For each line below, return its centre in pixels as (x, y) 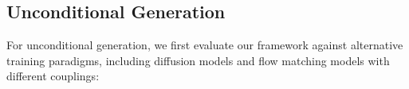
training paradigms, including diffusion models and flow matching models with (198, 60)
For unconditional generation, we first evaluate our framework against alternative (205, 45)
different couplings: (53, 76)
